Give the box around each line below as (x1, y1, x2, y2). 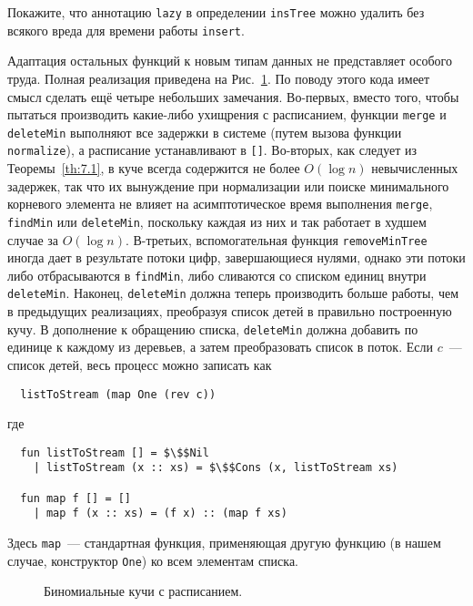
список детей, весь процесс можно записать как (7, 354, 272, 374)
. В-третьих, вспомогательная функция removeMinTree (125, 230, 428, 249)
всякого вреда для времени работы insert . (7, 20, 245, 39)
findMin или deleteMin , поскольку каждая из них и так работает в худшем (7, 211, 427, 231)
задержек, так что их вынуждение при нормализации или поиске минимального (7, 176, 449, 195)
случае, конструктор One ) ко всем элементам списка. (7, 550, 298, 570)
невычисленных (371, 159, 458, 178)
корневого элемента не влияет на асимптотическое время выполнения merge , (7, 194, 433, 213)
